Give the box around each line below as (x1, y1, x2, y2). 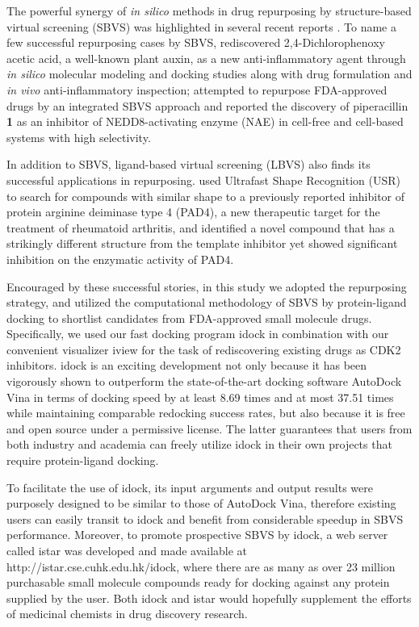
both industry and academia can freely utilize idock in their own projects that (6, 436, 392, 453)
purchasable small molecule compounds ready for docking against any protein (6, 574, 390, 591)
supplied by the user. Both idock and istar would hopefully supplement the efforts (6, 589, 412, 606)
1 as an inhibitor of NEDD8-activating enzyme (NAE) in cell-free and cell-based (6, 113, 404, 130)
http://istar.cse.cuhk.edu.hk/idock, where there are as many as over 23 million (6, 558, 396, 575)
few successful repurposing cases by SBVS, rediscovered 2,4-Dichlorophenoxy (6, 34, 385, 51)
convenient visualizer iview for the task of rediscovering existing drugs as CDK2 (6, 341, 401, 357)
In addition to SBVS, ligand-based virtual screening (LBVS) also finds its (6, 156, 371, 173)
